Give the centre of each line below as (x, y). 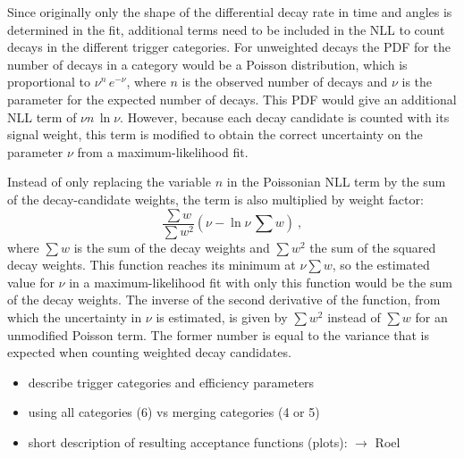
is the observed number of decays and (285, 82)
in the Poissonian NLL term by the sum (336, 182)
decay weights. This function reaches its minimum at (152, 265)
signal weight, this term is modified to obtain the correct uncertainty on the (215, 134)
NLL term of (42, 117)
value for (31, 282)
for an (431, 316)
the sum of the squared (373, 247)
